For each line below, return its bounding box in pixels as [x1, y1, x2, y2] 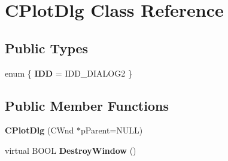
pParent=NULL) [80, 124, 143, 136]
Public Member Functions [5, 96, 169, 114]
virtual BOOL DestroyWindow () [5, 144, 136, 156]
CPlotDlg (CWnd [5, 124, 74, 136]
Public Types [5, 38, 89, 57]
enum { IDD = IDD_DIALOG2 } [5, 66, 132, 79]
